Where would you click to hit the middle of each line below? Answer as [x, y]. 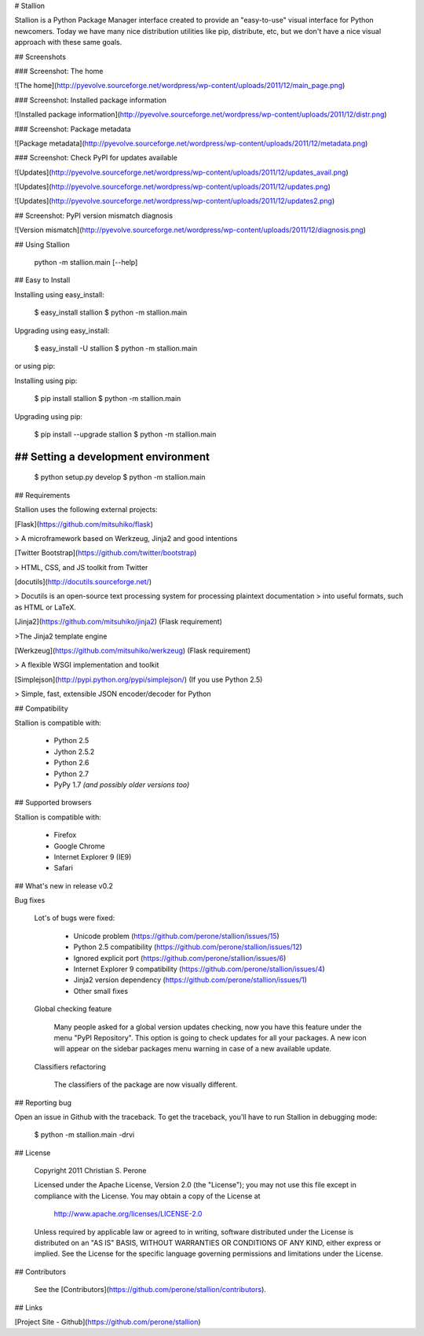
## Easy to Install [42, 280]
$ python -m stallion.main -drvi [84, 1135]
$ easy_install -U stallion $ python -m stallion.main [116, 348]
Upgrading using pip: [48, 416]
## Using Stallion [42, 245]
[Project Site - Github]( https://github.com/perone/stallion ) [108, 1322]
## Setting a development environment [112, 456]
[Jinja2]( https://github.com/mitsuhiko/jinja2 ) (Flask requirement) [119, 622]
